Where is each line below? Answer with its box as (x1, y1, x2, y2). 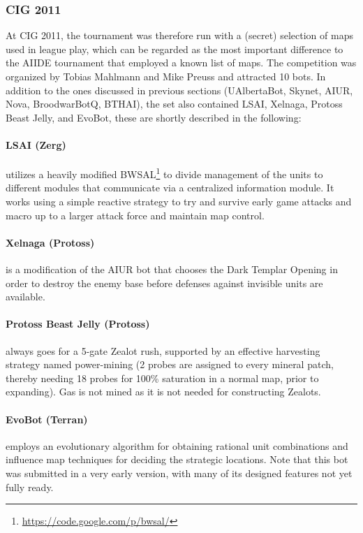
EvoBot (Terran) (6, 411, 88, 426)
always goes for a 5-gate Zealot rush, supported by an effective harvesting (6, 343, 320, 358)
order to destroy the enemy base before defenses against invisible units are (6, 275, 323, 290)
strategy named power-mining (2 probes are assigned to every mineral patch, (6, 357, 334, 372)
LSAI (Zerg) (6, 137, 66, 152)
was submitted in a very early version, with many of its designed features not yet (6, 465, 353, 480)
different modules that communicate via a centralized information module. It (6, 180, 334, 195)
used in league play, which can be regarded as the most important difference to (6, 41, 343, 56)
